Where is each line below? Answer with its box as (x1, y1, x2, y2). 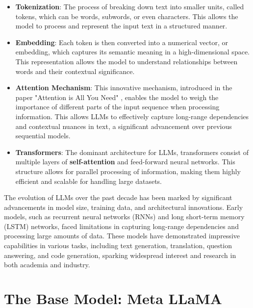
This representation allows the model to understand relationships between (15, 56, 238, 66)
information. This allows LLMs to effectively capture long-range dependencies (15, 111, 249, 121)
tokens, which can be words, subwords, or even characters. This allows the (15, 11, 238, 21)
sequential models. (15, 130, 71, 141)
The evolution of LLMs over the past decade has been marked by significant (4, 192, 232, 203)
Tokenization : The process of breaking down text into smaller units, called (15, 1, 244, 11)
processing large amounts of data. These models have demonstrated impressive (4, 231, 240, 241)
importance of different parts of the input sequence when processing (15, 102, 220, 112)
